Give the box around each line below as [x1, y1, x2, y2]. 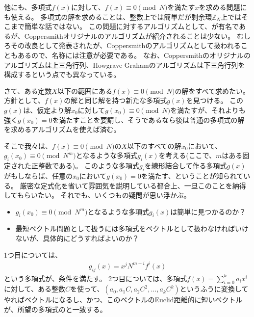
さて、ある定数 [4, 85, 52, 96]
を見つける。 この [186, 95, 244, 106]
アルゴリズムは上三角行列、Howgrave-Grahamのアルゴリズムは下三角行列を [4, 59, 245, 70]
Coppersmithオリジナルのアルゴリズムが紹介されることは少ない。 [24, 30, 235, 41]
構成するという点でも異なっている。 [4, 69, 121, 79]
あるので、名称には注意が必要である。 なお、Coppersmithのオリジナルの [17, 50, 251, 60]
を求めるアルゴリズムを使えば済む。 [4, 124, 121, 134]
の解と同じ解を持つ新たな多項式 [64, 95, 167, 106]
